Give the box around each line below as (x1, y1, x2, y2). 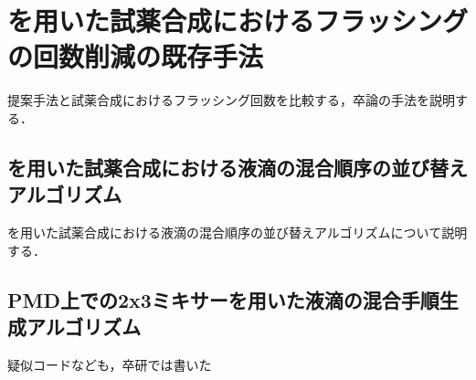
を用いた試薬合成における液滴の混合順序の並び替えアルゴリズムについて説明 (7, 223, 468, 242)
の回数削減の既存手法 (7, 37, 264, 75)
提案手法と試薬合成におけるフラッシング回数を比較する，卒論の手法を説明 (7, 90, 455, 110)
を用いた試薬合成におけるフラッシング (7, 2, 469, 39)
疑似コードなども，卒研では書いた (7, 354, 212, 374)
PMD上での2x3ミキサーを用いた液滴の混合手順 (7, 285, 439, 313)
